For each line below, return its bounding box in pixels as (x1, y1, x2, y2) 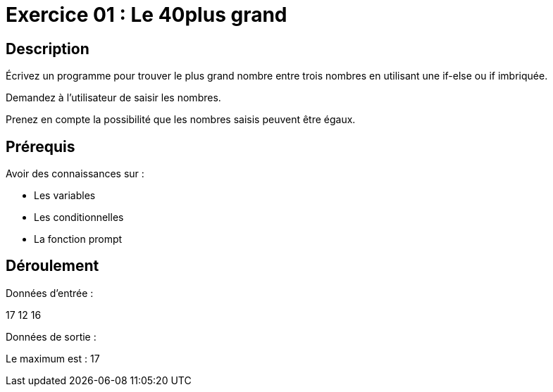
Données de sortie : (6, 330, 97, 343)
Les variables (34, 189, 96, 202)
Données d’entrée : (6, 286, 94, 299)
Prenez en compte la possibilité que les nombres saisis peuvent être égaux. (6, 113, 356, 126)
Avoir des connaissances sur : (6, 167, 144, 180)
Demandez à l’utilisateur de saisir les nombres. (6, 91, 221, 104)
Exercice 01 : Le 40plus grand (6, 3, 287, 27)
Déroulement (6, 257, 99, 275)
